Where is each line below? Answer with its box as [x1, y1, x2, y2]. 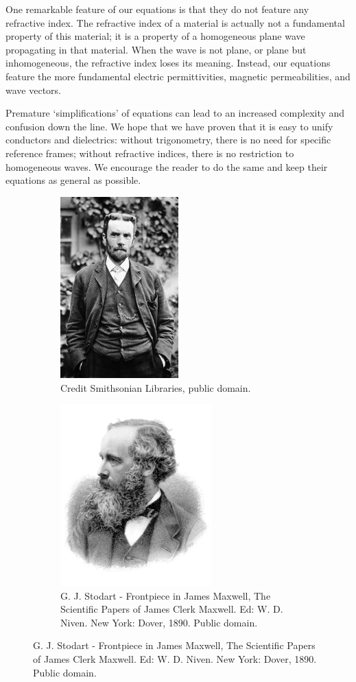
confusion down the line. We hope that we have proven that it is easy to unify [5, 119, 333, 133]
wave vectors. [5, 82, 61, 97]
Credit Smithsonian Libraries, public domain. [60, 380, 251, 395]
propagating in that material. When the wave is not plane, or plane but [5, 42, 307, 56]
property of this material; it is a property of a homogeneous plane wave [5, 29, 305, 43]
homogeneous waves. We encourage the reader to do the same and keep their [5, 159, 328, 174]
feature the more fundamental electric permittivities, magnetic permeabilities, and [5, 69, 351, 83]
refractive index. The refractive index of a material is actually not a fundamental [5, 15, 345, 30]
